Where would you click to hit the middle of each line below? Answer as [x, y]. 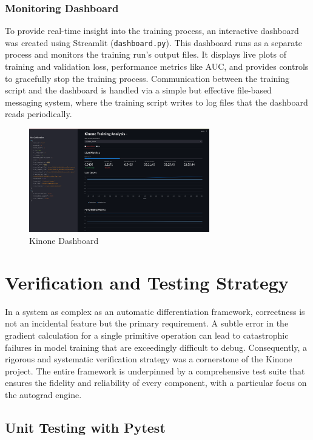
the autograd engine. [43, 394]
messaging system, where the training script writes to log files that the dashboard [156, 102]
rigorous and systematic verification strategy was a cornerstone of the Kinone [149, 359]
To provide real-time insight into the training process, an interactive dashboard [152, 31]
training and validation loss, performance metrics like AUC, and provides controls [157, 66]
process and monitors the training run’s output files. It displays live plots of [146, 54]
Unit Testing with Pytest [85, 427]
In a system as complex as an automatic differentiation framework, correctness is [155, 311]
